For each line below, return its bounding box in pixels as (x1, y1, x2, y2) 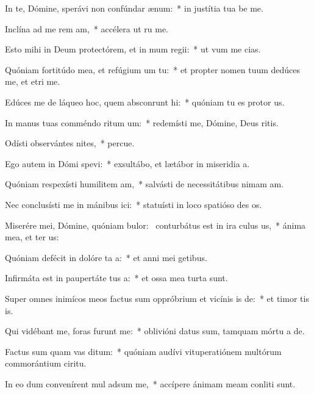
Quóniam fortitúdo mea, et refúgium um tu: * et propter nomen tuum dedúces (5, 63, 301, 76)
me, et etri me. (5, 75, 60, 88)
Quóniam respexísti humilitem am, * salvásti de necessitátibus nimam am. (5, 177, 284, 190)
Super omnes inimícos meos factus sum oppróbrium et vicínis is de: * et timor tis (5, 292, 309, 304)
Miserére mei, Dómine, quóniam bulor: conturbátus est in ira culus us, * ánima (5, 218, 306, 231)
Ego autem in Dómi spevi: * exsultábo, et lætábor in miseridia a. (5, 157, 250, 170)
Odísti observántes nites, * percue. (5, 137, 135, 149)
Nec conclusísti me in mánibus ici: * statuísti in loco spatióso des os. (5, 198, 262, 210)
